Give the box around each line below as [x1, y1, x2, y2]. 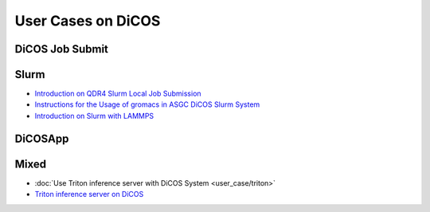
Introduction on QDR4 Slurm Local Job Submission [34, 88, 202, 99]
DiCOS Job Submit [14, 42, 109, 56]
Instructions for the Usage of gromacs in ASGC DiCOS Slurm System [34, 100, 260, 109]
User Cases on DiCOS [14, 12, 161, 29]
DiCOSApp [14, 132, 69, 145]
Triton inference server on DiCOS [34, 190, 144, 199]
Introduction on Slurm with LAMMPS [34, 111, 154, 120]
